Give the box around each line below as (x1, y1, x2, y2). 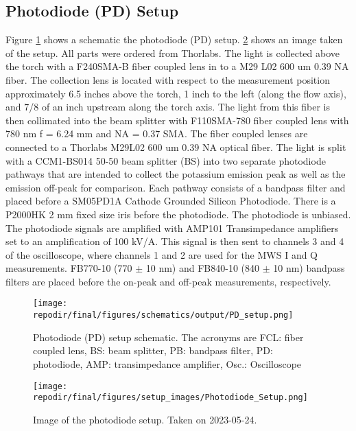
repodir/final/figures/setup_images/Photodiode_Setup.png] (33, 393, 308, 403)
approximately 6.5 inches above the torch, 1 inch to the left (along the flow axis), (5, 86, 346, 100)
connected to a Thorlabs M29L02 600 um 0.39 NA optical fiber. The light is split (5, 139, 346, 154)
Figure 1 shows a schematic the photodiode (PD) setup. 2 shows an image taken (5, 32, 343, 47)
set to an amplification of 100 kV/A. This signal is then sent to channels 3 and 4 (5, 234, 344, 248)
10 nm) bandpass (273, 261, 345, 275)
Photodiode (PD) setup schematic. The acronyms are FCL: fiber (33, 329, 304, 344)
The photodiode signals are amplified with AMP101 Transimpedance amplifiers (5, 220, 339, 235)
